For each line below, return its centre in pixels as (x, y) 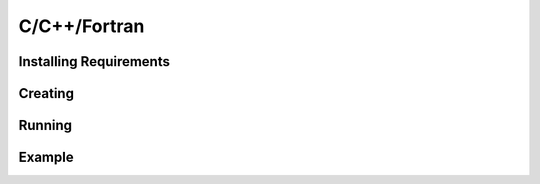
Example (46, 157)
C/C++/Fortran (81, 26)
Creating (46, 93)
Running (45, 125)
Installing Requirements (94, 61)
